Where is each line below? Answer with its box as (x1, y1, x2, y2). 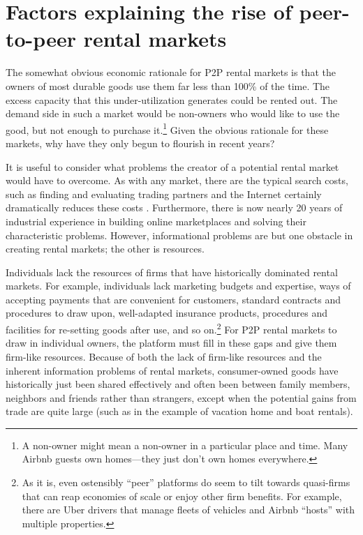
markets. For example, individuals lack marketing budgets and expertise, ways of (6, 278, 351, 293)
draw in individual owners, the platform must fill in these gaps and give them (6, 336, 337, 350)
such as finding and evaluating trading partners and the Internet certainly (6, 186, 322, 201)
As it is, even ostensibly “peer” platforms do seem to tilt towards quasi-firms (22, 475, 350, 490)
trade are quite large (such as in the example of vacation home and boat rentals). (6, 404, 353, 419)
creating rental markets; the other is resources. (6, 241, 205, 256)
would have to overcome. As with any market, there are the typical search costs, (6, 173, 348, 188)
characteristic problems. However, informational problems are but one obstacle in (6, 227, 353, 242)
